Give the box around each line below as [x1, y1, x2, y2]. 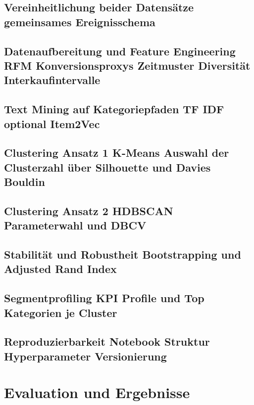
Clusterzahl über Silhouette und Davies [4, 159, 211, 175]
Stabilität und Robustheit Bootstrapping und [4, 247, 241, 262]
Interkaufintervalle [4, 72, 101, 88]
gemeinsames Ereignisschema [4, 14, 155, 29]
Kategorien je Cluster [4, 305, 117, 320]
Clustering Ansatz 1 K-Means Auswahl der [4, 145, 229, 160]
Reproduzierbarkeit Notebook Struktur [4, 334, 210, 349]
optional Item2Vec [4, 116, 100, 131]
